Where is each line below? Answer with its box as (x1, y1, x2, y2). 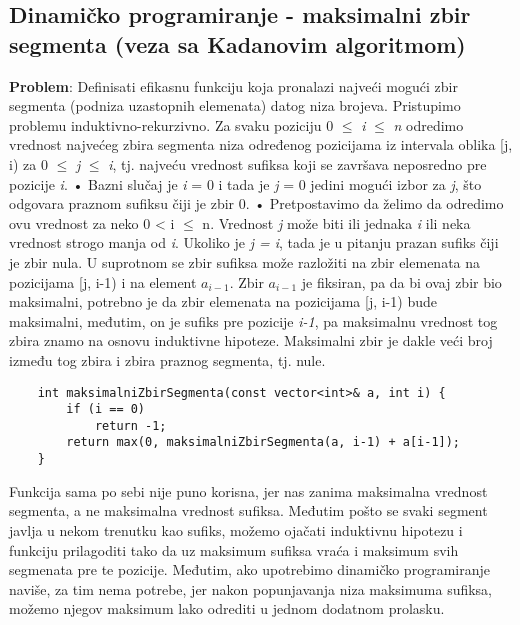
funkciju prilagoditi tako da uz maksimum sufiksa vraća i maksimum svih (9, 539, 459, 560)
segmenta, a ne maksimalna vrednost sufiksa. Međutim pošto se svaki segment (9, 500, 488, 521)
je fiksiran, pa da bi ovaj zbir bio (301, 271, 502, 292)
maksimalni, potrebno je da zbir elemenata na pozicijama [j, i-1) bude (9, 291, 437, 312)
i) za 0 (9, 153, 48, 174)
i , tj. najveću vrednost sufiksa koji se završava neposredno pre (108, 153, 487, 174)
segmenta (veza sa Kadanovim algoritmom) (9, 28, 466, 59)
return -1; (94, 418, 167, 433)
